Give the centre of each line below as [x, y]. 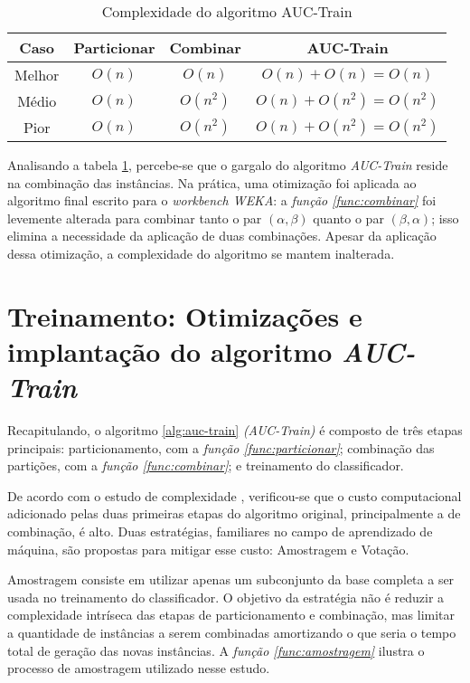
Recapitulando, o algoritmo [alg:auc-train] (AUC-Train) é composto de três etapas [235, 430]
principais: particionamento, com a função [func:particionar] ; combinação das [221, 447]
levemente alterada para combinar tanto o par [135, 218]
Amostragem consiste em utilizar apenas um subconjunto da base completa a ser [231, 579]
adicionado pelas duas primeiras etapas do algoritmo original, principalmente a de [234, 513]
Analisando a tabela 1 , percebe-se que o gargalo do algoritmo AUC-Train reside [228, 165]
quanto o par [348, 218]
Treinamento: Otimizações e [185, 315]
